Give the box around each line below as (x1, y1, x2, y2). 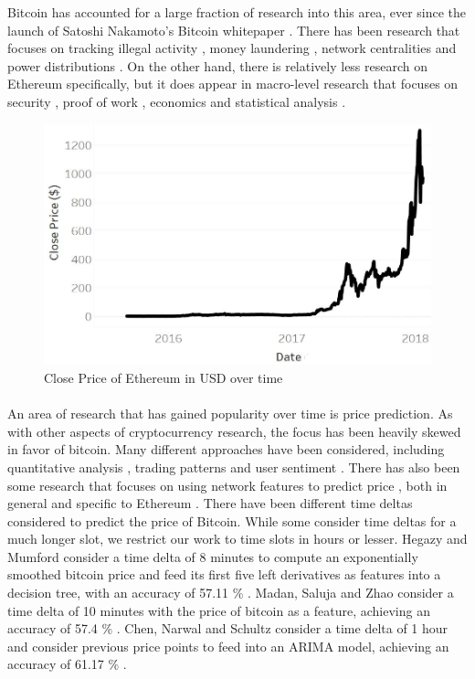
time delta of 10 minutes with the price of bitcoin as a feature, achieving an (7, 600, 430, 620)
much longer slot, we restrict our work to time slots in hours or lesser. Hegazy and (7, 529, 468, 548)
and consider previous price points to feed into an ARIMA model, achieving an (7, 636, 449, 655)
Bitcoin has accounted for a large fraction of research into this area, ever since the (7, 3, 467, 21)
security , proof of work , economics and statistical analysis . (7, 91, 346, 111)
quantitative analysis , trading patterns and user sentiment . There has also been (7, 457, 460, 476)
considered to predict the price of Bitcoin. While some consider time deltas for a (7, 511, 457, 530)
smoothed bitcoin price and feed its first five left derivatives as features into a (7, 565, 441, 584)
